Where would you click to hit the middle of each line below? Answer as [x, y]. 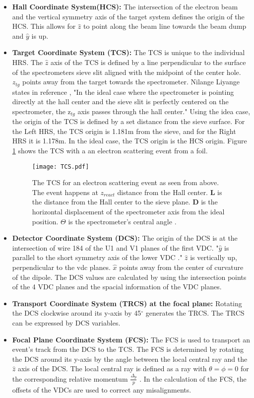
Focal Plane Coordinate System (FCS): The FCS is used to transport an [131, 339]
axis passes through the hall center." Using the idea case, [164, 111]
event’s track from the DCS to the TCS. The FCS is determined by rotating [128, 349]
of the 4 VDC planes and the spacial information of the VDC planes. [117, 287]
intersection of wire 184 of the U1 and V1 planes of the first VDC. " [115, 247]
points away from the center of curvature [181, 267]
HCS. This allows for [44, 26]
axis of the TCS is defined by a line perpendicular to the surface [148, 62]
